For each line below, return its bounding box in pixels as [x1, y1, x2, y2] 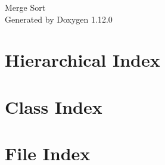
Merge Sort [5, 1, 46, 13]
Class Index [5, 94, 102, 119]
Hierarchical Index [5, 48, 160, 72]
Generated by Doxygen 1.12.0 [5, 13, 113, 25]
